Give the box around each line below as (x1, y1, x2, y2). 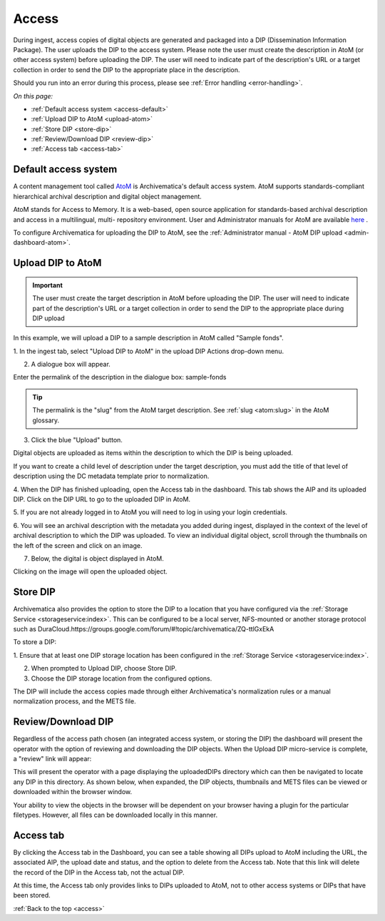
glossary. (32, 416, 60, 424)
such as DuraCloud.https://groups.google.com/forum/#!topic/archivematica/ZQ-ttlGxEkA (13, 625, 274, 633)
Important (32, 280, 63, 289)
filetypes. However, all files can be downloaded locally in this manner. (13, 810, 217, 819)
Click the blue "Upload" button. (31, 436, 123, 444)
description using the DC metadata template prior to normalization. (13, 472, 210, 481)
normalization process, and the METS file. (13, 697, 136, 706)
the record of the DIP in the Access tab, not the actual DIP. (13, 867, 185, 877)
